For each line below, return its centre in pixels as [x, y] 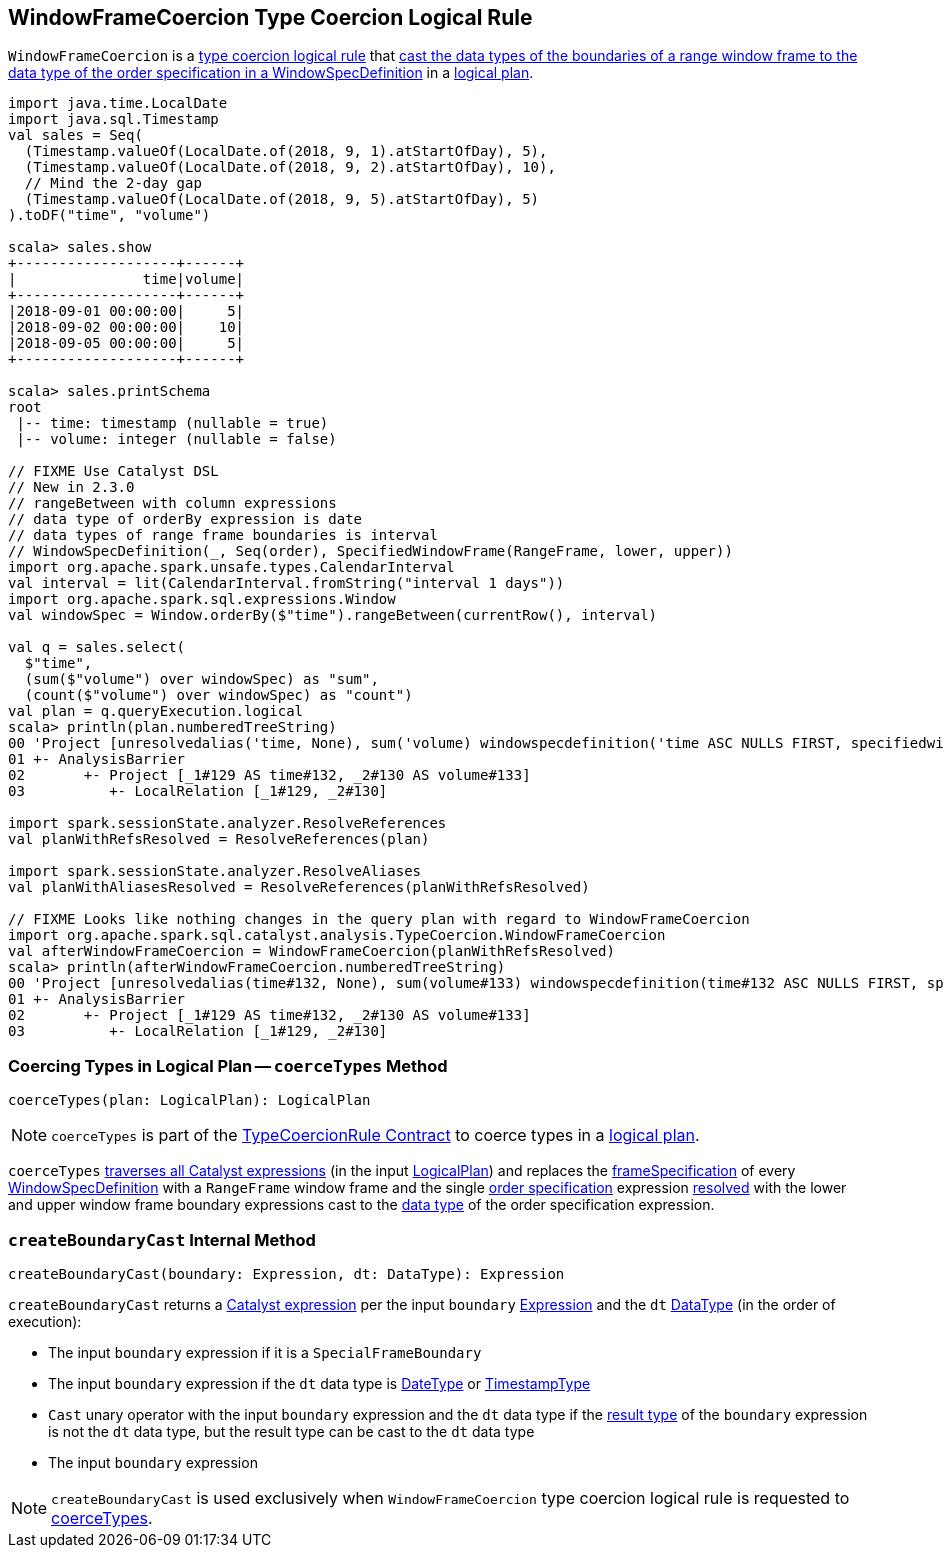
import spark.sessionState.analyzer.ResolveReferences [227, 823]
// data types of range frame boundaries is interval [223, 535]
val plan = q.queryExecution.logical [156, 711]
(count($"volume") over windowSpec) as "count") [218, 695]
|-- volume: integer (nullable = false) [176, 439]
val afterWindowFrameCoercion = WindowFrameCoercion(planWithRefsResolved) [311, 951]
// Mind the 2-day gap [113, 183]
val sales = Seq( [75, 135]
